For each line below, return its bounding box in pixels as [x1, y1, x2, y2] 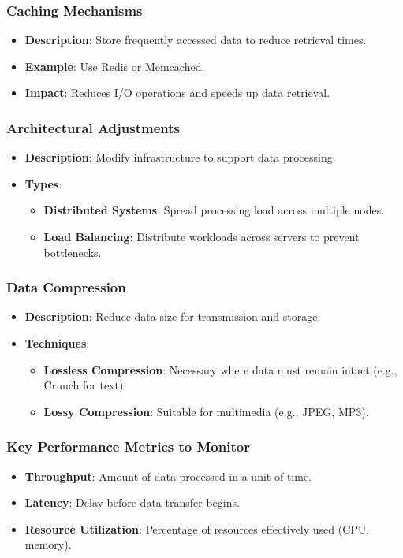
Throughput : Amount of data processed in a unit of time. [24, 467, 312, 484]
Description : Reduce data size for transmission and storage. [24, 308, 321, 325]
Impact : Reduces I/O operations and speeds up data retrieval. [24, 84, 330, 101]
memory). [24, 536, 72, 552]
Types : [24, 175, 62, 192]
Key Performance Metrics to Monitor [6, 437, 250, 456]
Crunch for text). [43, 377, 127, 393]
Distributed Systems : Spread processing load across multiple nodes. [43, 202, 385, 218]
